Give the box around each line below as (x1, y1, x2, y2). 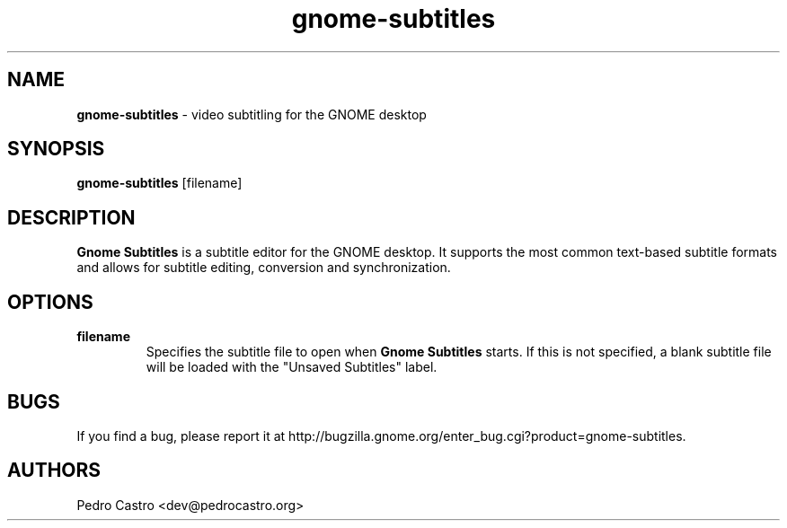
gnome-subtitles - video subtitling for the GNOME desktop (76, 106, 427, 122)
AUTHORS (7, 459, 102, 482)
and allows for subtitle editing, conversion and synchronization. (76, 260, 451, 276)
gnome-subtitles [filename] (76, 175, 243, 191)
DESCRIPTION (7, 206, 136, 229)
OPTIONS (7, 290, 93, 313)
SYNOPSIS (7, 137, 105, 161)
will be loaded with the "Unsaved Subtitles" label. (146, 359, 438, 375)
